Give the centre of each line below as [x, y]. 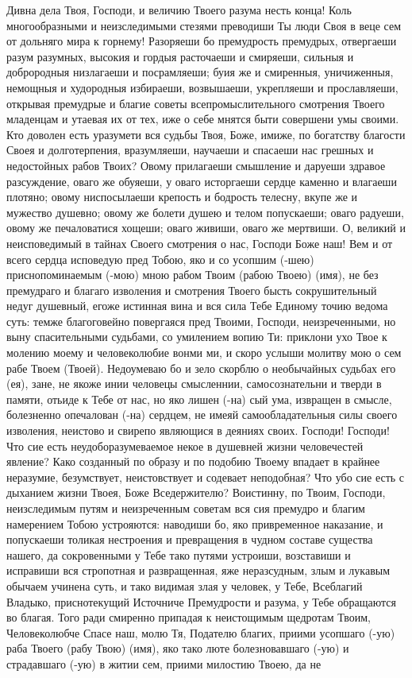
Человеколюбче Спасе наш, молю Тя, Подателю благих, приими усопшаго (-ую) [201, 632]
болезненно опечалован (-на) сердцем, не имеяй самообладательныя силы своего [202, 415]
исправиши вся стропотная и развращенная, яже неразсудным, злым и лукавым [198, 570]
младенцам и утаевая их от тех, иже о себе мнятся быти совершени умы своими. [203, 119]
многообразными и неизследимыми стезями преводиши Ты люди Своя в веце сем [204, 25]
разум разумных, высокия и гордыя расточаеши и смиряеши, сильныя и [180, 56]
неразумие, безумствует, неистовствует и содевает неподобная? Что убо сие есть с [206, 477]
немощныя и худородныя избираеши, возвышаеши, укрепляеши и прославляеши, [202, 87]
